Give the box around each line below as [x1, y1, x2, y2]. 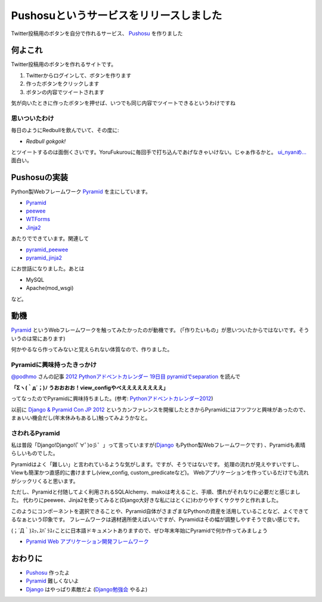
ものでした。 [26, 450, 58, 457]
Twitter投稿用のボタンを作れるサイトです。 [11, 61, 117, 68]
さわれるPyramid [11, 429, 60, 437]
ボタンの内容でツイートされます [26, 88, 104, 95]
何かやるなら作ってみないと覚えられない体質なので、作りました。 [11, 346, 173, 353]
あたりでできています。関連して [11, 235, 89, 242]
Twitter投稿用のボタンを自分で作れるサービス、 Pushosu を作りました [11, 30, 183, 37]
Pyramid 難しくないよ [26, 578, 79, 585]
